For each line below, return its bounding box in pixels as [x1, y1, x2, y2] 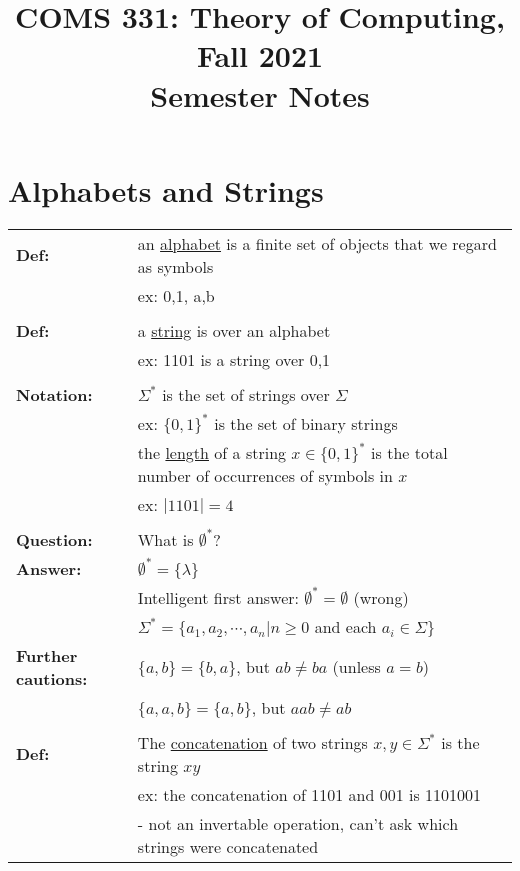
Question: [16, 527, 93, 551]
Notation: [16, 382, 93, 406]
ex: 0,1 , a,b [137, 283, 215, 307]
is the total [371, 440, 448, 464]
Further [16, 643, 78, 667]
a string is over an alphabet [137, 318, 331, 342]
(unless [332, 655, 381, 679]
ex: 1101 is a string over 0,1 [137, 347, 331, 371]
